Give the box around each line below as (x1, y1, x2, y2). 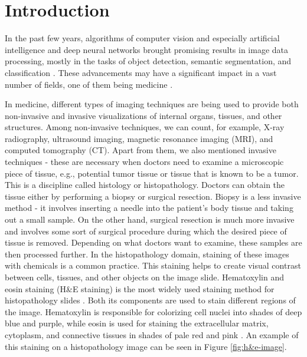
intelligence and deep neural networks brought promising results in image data (5, 43, 289, 55)
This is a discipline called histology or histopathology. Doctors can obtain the (5, 178, 285, 191)
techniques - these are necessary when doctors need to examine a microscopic (5, 156, 284, 168)
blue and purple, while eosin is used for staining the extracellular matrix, (5, 317, 269, 329)
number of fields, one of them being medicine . (5, 78, 173, 90)
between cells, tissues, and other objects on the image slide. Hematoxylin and (5, 271, 284, 283)
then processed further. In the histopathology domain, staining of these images (5, 247, 289, 260)
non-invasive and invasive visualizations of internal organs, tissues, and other (5, 109, 282, 121)
